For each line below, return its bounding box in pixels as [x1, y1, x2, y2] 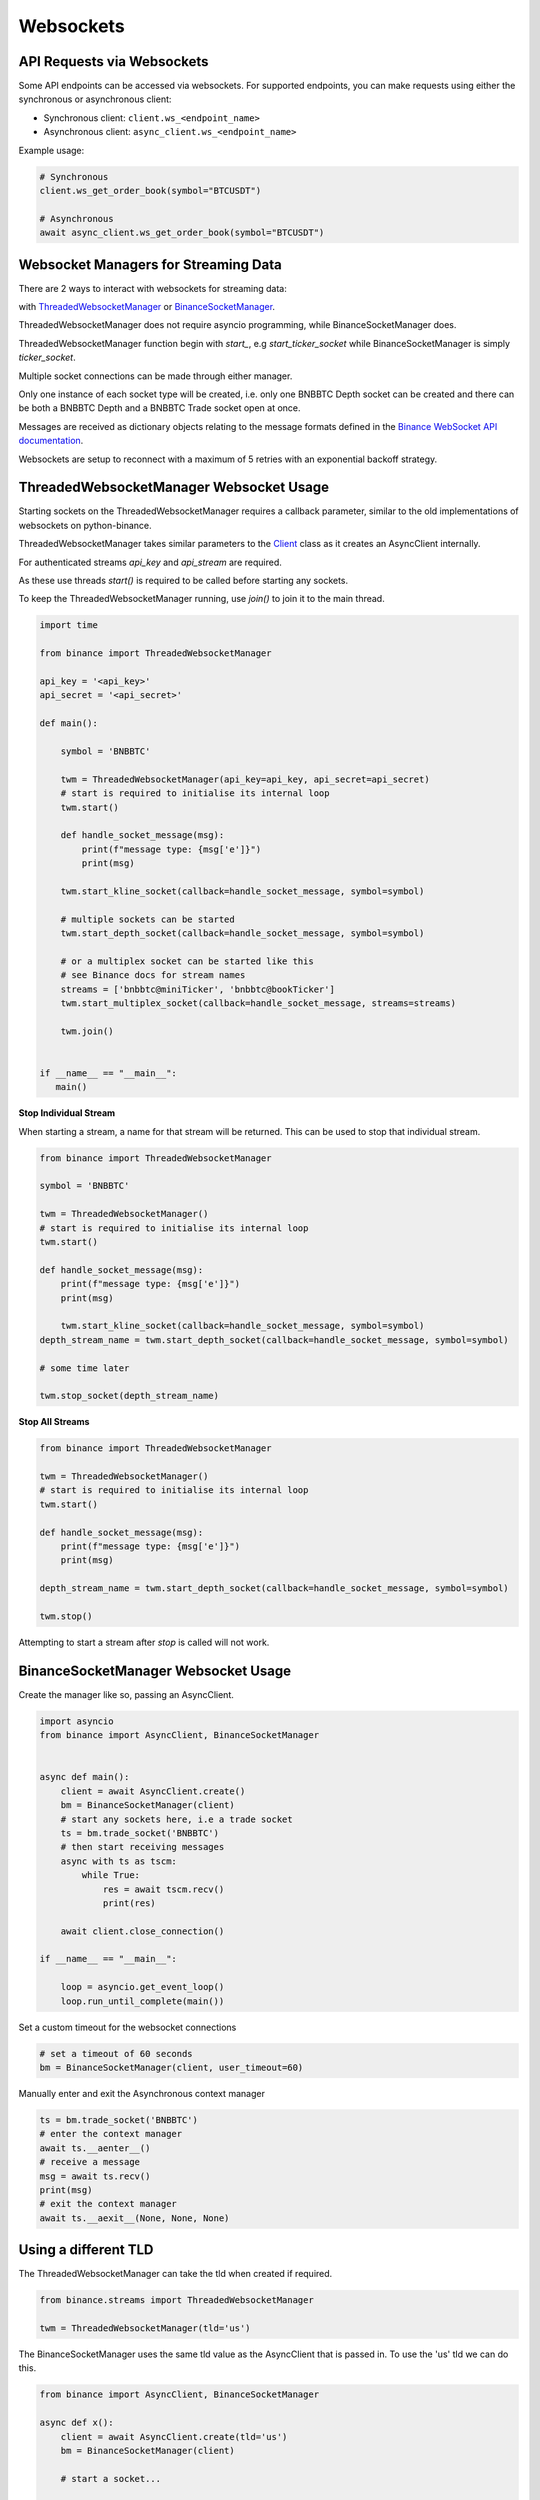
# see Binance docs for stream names [60, 970, 246, 981]
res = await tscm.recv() [102, 1883, 225, 1895]
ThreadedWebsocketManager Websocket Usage [18, 479, 330, 496]
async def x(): [39, 2417, 114, 2429]
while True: [81, 1870, 140, 1881]
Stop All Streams [18, 1416, 90, 1428]
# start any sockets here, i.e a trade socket [60, 1813, 294, 1825]
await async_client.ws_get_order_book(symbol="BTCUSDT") [39, 227, 325, 239]
